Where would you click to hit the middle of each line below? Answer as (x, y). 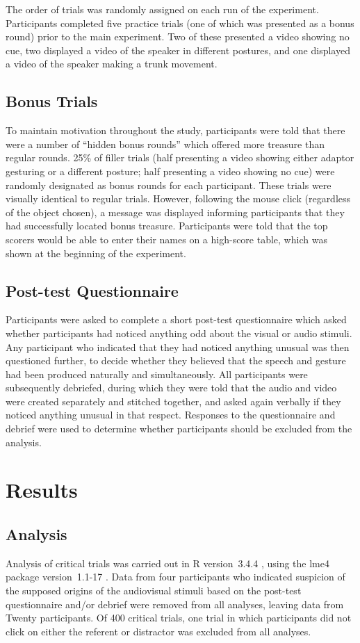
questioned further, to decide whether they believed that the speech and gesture (176, 360)
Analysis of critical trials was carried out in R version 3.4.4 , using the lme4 (167, 563)
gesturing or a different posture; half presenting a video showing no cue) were (170, 171)
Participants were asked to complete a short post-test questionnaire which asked (176, 319)
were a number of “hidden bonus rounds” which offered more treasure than (165, 144)
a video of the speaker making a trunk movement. (112, 64)
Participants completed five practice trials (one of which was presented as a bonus (180, 23)
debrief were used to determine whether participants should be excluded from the (179, 429)
